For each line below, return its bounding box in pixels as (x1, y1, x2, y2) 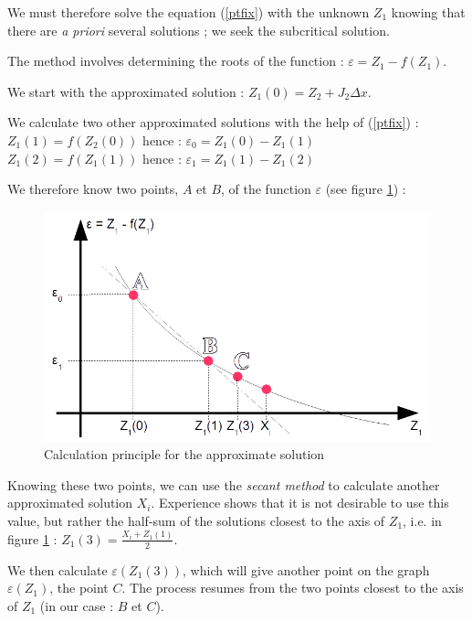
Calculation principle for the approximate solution (44, 445, 325, 464)
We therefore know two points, (7, 179, 179, 198)
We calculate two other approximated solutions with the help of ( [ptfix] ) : (7, 113, 419, 132)
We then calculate (7, 560, 108, 579)
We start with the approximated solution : (7, 81, 245, 101)
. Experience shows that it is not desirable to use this (151, 493, 449, 512)
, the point (49, 578, 109, 597)
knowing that (391, 3, 466, 21)
